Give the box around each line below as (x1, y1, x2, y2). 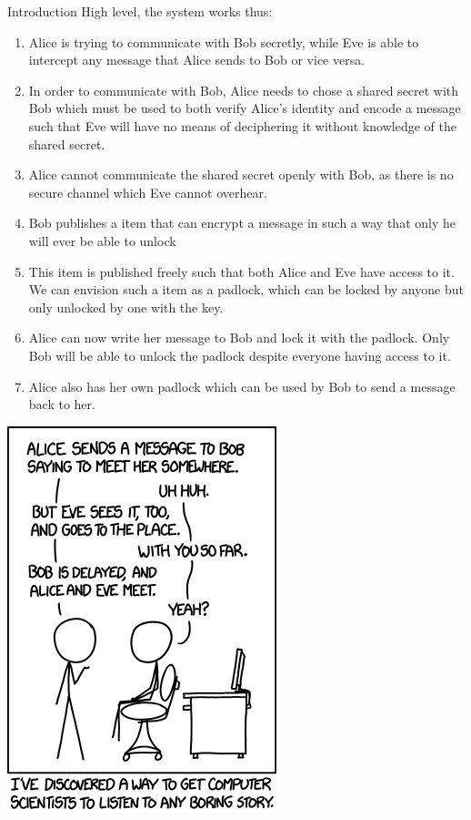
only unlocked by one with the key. (28, 297, 224, 316)
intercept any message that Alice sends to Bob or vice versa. (28, 50, 366, 69)
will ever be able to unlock (28, 231, 176, 250)
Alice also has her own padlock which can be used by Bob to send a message (28, 376, 456, 395)
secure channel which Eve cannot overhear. (28, 182, 267, 201)
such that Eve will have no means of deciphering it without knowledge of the (28, 116, 456, 135)
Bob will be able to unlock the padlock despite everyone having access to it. (28, 345, 451, 364)
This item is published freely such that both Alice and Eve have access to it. (28, 261, 455, 281)
